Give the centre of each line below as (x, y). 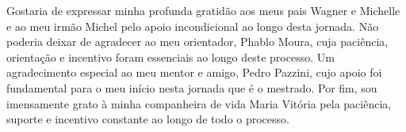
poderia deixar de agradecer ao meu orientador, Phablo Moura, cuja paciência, (197, 41)
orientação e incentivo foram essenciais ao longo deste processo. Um (170, 57)
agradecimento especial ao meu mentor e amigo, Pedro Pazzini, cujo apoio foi (194, 72)
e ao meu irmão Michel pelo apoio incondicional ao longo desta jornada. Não (193, 26)
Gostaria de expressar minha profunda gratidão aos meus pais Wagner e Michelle (203, 10)
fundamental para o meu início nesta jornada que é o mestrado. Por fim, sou (192, 87)
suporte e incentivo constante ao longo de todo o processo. (148, 119)
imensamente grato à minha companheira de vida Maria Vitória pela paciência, (199, 103)
